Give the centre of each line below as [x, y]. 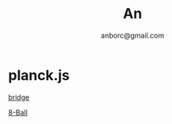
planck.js [39, 75]
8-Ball [18, 112]
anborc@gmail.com [133, 35]
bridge [19, 97]
